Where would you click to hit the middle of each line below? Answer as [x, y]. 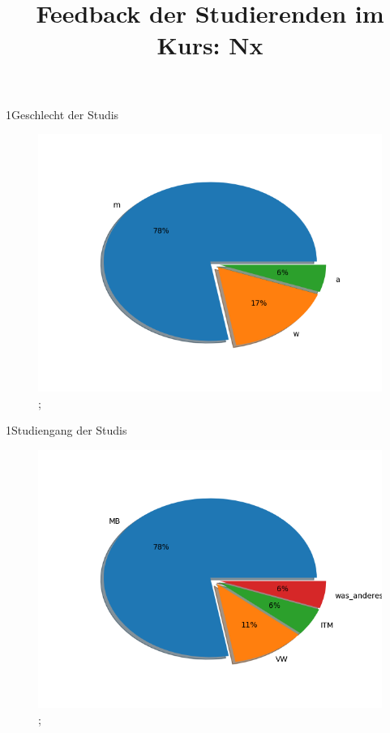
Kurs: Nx [210, 45]
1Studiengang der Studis [66, 430]
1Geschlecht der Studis [62, 114]
